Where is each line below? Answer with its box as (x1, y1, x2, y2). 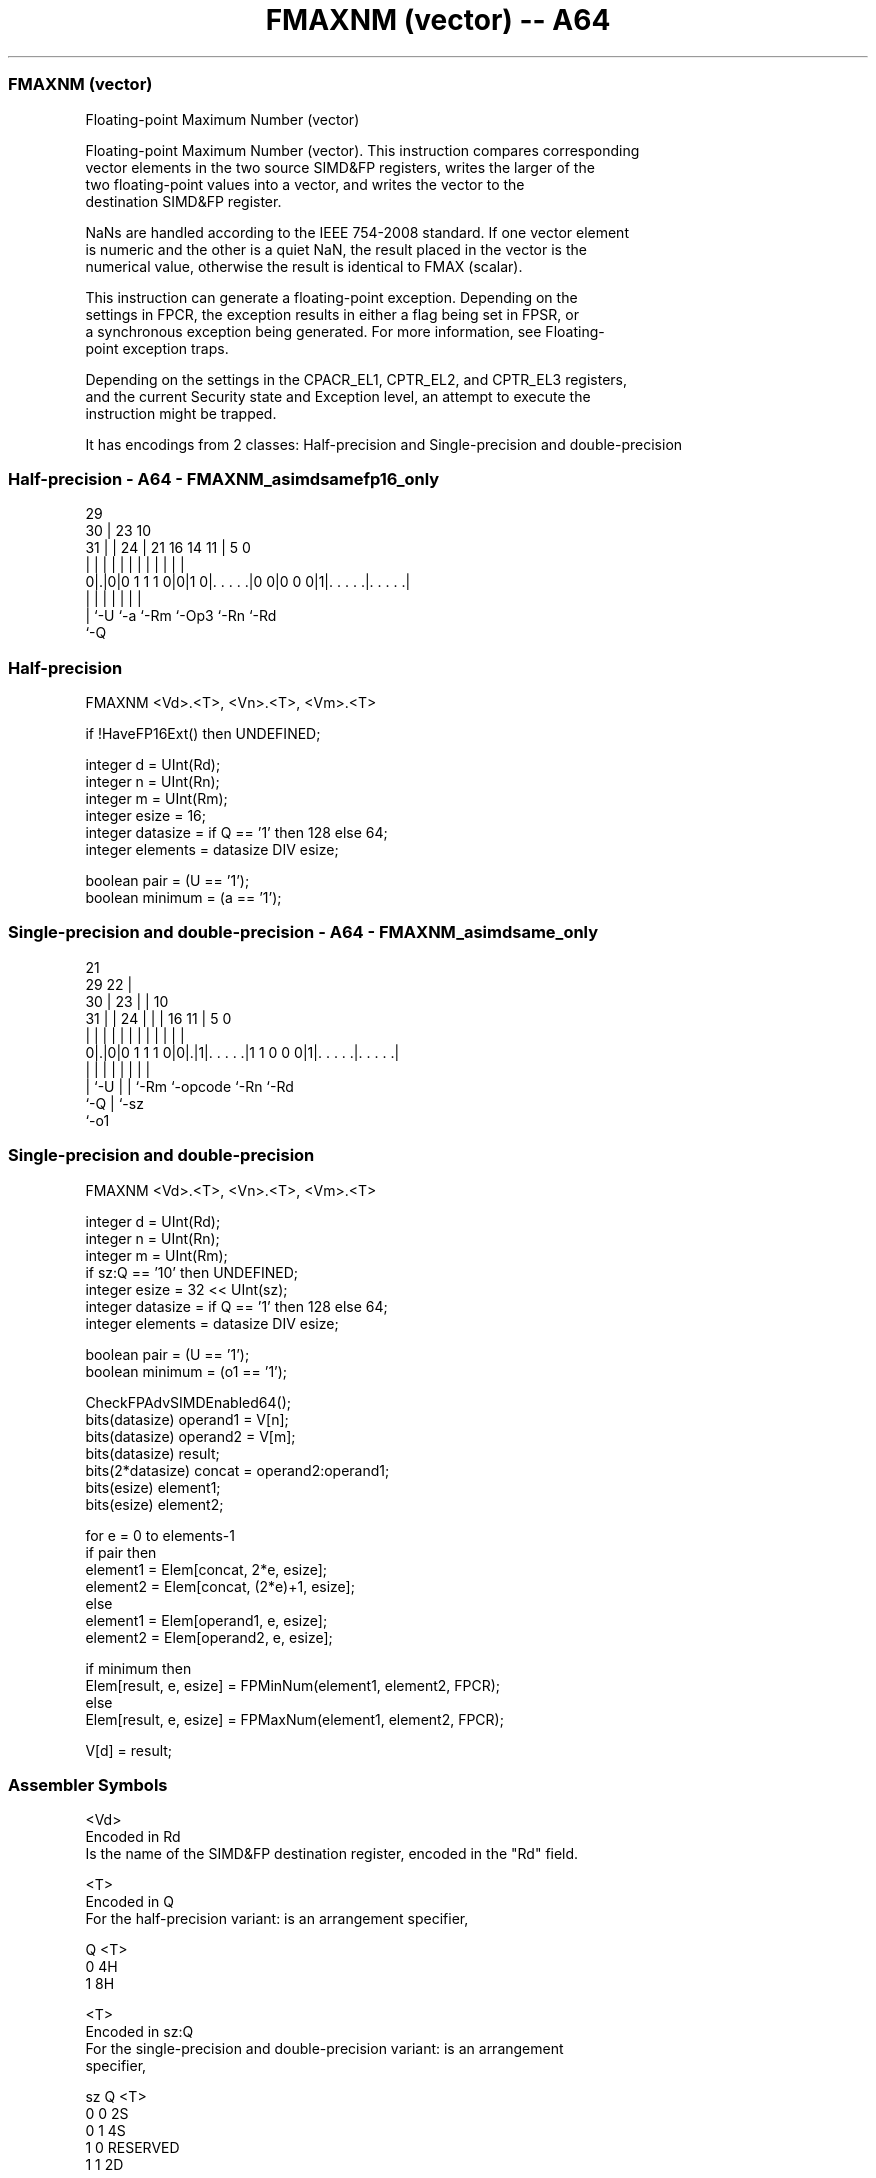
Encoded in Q (85, 1893, 175, 1911)
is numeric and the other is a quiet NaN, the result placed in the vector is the (85, 240, 587, 258)
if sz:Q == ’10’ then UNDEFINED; (85, 1263, 298, 1281)
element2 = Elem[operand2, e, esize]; (85, 1628, 333, 1646)
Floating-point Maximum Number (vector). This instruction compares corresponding (85, 141, 640, 159)
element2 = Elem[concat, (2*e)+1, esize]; (85, 1577, 355, 1595)
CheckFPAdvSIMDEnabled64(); (85, 1393, 291, 1411)
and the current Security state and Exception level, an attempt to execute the (85, 387, 591, 405)
